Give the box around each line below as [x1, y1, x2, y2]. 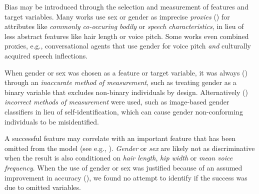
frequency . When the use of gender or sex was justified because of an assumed [4, 162, 242, 172]
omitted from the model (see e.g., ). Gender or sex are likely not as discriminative [4, 142, 255, 153]
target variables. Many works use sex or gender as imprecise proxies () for [4, 11, 230, 21]
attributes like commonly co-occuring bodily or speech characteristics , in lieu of [4, 21, 244, 31]
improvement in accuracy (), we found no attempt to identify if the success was [4, 172, 247, 182]
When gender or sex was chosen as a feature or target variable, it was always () [4, 67, 247, 77]
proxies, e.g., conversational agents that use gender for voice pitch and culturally [4, 40, 251, 51]
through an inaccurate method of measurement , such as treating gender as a [4, 77, 236, 87]
